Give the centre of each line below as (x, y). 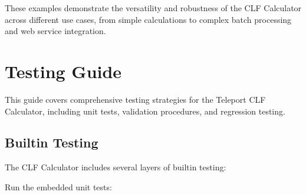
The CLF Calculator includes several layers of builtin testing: (116, 167)
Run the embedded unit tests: (58, 186)
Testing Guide (63, 71)
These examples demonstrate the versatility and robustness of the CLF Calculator (153, 8)
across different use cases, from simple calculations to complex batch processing (148, 19)
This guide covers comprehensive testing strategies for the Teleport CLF (135, 99)
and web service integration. (55, 31)
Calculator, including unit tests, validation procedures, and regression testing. (145, 111)
